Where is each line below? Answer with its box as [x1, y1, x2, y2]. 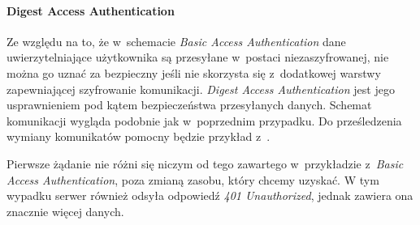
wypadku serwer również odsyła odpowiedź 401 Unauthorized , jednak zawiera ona [6, 187, 414, 204]
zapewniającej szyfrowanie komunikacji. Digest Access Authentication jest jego [6, 80, 395, 97]
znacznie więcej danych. [6, 202, 124, 219]
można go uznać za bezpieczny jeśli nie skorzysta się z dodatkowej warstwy [6, 64, 381, 81]
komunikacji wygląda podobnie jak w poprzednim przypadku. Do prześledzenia [6, 112, 402, 129]
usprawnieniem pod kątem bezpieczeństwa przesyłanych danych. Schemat [6, 96, 372, 113]
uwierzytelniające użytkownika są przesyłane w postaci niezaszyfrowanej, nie [6, 49, 389, 66]
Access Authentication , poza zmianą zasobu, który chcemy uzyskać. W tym [6, 171, 379, 188]
